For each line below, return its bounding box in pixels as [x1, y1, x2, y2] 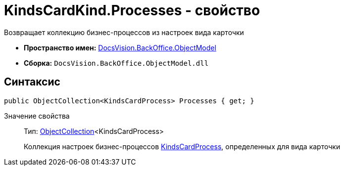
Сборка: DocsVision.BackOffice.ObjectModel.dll [24, 58, 209, 67]
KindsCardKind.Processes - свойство [4, 2, 260, 19]
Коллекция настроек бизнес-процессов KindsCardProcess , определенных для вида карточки [24, 142, 341, 151]
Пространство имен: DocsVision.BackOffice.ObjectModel [24, 43, 216, 52]
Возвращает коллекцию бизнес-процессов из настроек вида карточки [4, 28, 244, 37]
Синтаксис [4, 76, 60, 88]
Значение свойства [4, 111, 70, 120]
